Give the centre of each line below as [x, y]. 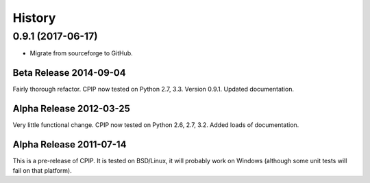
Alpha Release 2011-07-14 [70, 144]
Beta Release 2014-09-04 [69, 73]
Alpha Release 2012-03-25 [71, 109]
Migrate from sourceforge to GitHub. [81, 53]
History [34, 18]
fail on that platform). [42, 170]
